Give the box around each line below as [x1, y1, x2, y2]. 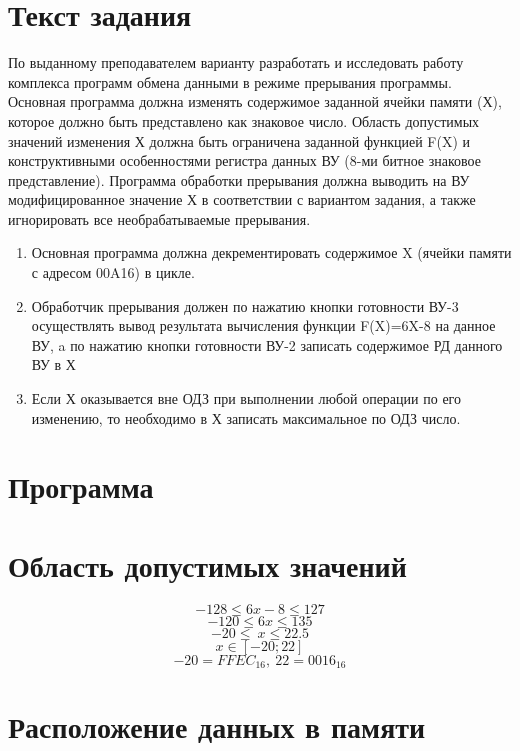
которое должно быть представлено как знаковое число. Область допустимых [8, 110, 480, 131]
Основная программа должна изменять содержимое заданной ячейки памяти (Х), [8, 91, 502, 112]
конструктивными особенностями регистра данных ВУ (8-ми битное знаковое [8, 150, 481, 171]
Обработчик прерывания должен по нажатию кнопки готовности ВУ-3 [31, 295, 459, 316]
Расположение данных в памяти [8, 706, 426, 747]
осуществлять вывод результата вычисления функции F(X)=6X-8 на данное [31, 315, 496, 336]
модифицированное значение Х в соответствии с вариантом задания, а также [8, 189, 476, 210]
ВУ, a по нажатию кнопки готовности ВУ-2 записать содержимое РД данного [31, 334, 503, 355]
